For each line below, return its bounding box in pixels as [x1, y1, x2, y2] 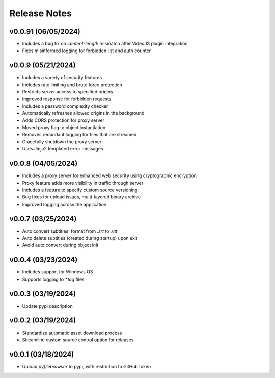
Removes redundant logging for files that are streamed [22, 132, 137, 138]
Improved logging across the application [22, 201, 107, 207]
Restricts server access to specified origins [22, 89, 113, 95]
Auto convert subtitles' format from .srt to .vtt [22, 228, 118, 234]
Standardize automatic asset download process [22, 330, 122, 336]
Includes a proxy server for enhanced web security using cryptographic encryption [22, 172, 197, 179]
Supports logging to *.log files [22, 276, 85, 282]
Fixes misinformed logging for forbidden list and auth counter [22, 47, 151, 54]
